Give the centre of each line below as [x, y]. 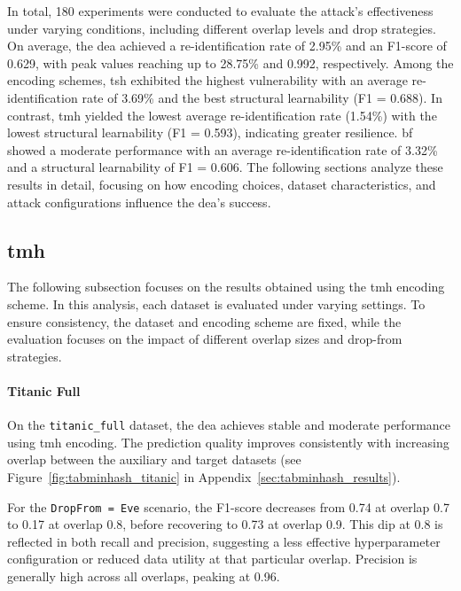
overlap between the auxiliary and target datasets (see [154, 459]
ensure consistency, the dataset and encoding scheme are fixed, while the [204, 321]
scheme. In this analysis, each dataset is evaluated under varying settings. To [216, 303]
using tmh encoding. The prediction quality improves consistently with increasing [228, 442]
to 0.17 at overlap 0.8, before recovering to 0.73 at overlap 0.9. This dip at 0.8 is [225, 524]
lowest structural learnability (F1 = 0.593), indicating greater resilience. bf [210, 132]
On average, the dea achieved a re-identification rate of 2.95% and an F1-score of [227, 46]
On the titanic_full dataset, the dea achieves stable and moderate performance [229, 425]
